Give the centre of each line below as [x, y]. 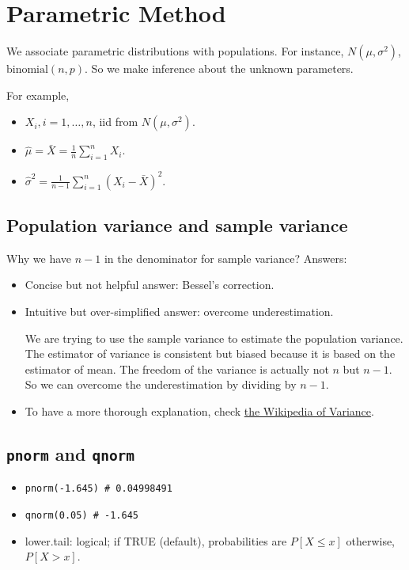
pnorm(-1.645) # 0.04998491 [98, 489]
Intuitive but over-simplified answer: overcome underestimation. [179, 311]
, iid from [115, 122]
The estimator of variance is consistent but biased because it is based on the [210, 353]
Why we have [39, 258]
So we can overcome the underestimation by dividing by [161, 384]
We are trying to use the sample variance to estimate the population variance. [214, 338]
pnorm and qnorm [71, 453]
